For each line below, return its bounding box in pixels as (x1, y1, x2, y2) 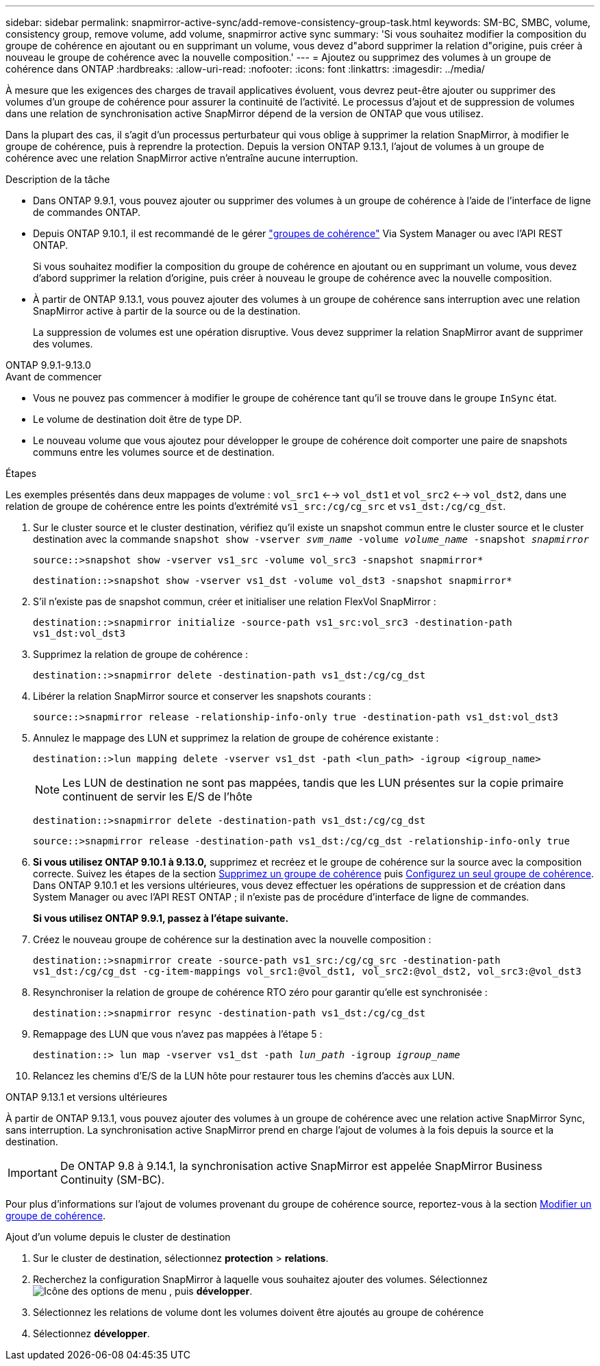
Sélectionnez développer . (33, 1328, 150, 1339)
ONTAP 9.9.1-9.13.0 (5, 359, 91, 371)
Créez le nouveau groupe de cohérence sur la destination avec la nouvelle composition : (33, 934, 432, 945)
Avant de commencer (5, 371, 102, 382)
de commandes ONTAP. (33, 206, 141, 218)
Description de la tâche (5, 173, 110, 185)
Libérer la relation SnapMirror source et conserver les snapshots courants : (33, 690, 371, 702)
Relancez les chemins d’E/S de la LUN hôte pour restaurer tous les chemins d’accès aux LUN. (33, 1070, 455, 1082)
